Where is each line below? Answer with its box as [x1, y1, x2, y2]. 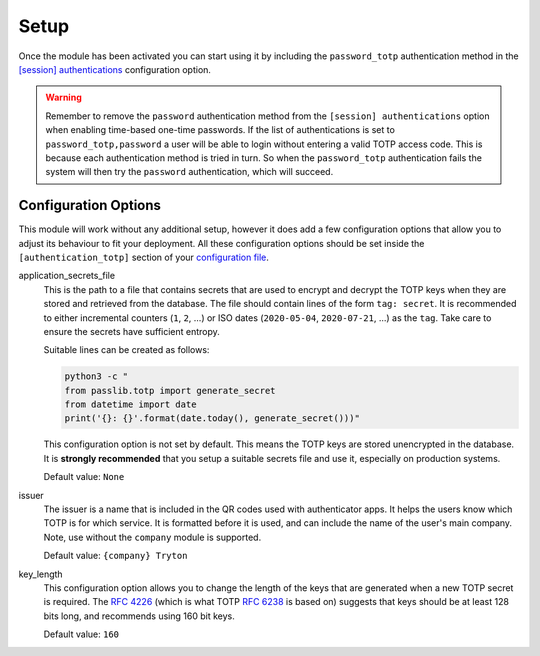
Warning [45, 91, 82, 104]
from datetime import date [64, 399, 197, 410]
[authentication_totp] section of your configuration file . [18, 251, 270, 263]
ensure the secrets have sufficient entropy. [43, 325, 220, 337]
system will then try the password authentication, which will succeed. [45, 166, 334, 178]
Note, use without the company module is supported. [43, 531, 262, 543]
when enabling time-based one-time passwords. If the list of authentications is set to [45, 124, 395, 136]
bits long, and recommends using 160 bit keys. [43, 610, 235, 622]
